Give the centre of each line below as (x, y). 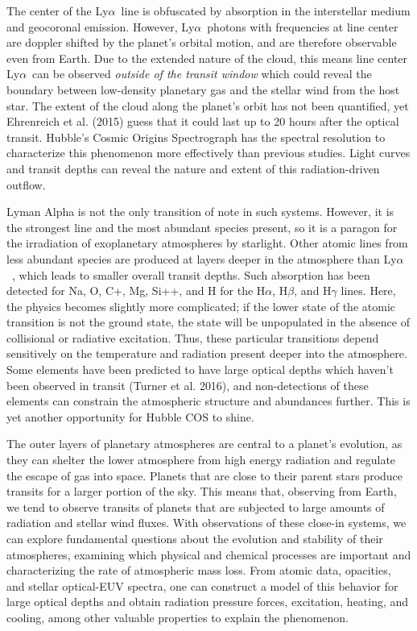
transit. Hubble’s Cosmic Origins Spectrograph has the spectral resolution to (196, 137)
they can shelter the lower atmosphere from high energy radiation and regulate (201, 460)
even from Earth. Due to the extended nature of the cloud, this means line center (207, 58)
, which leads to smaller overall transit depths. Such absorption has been (191, 274)
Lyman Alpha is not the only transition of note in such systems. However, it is (200, 212)
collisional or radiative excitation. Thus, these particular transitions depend (193, 337)
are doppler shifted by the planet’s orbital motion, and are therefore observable (202, 42)
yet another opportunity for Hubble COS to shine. (130, 416)
